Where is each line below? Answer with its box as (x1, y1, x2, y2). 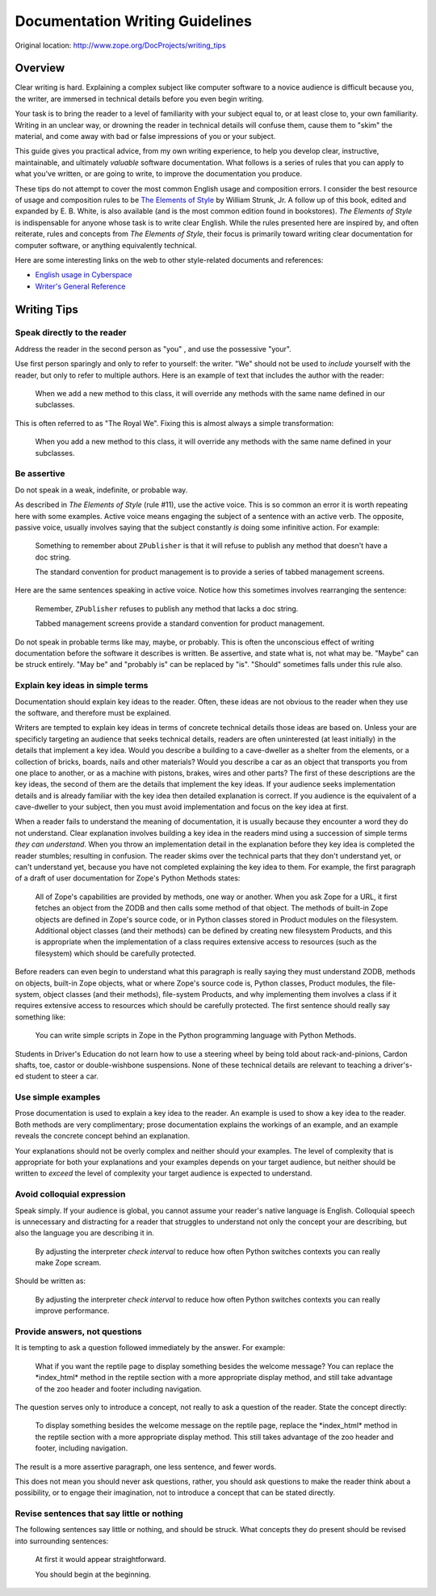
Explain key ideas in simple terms (15, 680, 149, 691)
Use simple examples (15, 1091, 101, 1103)
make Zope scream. (35, 1258, 102, 1268)
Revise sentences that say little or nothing (15, 1508, 183, 1519)
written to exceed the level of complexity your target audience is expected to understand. (15, 1168, 312, 1178)
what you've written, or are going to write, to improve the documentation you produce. (15, 169, 303, 179)
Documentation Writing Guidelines (15, 12, 252, 30)
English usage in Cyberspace (35, 270, 132, 280)
